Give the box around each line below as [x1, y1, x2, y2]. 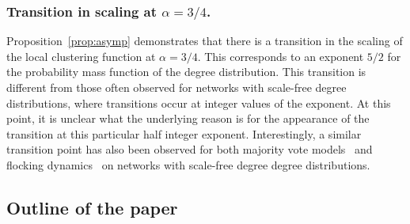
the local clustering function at [6, 47, 156, 64]
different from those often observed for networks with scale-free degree [6, 79, 347, 96]
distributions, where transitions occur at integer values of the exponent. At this [6, 94, 391, 111]
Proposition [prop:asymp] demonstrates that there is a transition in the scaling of [6, 32, 403, 49]
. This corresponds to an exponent [197, 47, 364, 64]
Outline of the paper [6, 196, 178, 220]
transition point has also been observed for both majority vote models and [6, 141, 373, 158]
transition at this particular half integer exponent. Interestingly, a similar [6, 125, 362, 142]
